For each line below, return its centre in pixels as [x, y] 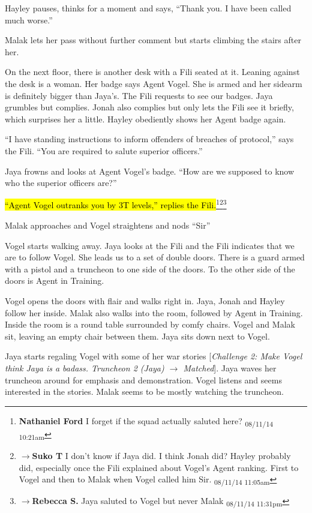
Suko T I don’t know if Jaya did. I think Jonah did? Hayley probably [161, 455]
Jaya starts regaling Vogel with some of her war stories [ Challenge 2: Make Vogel [154, 356]
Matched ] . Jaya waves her [230, 367]
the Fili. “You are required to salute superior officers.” [104, 150]
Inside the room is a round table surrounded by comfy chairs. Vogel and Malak [150, 324]
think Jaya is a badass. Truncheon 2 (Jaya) [85, 367]
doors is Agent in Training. [55, 280]
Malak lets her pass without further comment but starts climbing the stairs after [153, 40]
